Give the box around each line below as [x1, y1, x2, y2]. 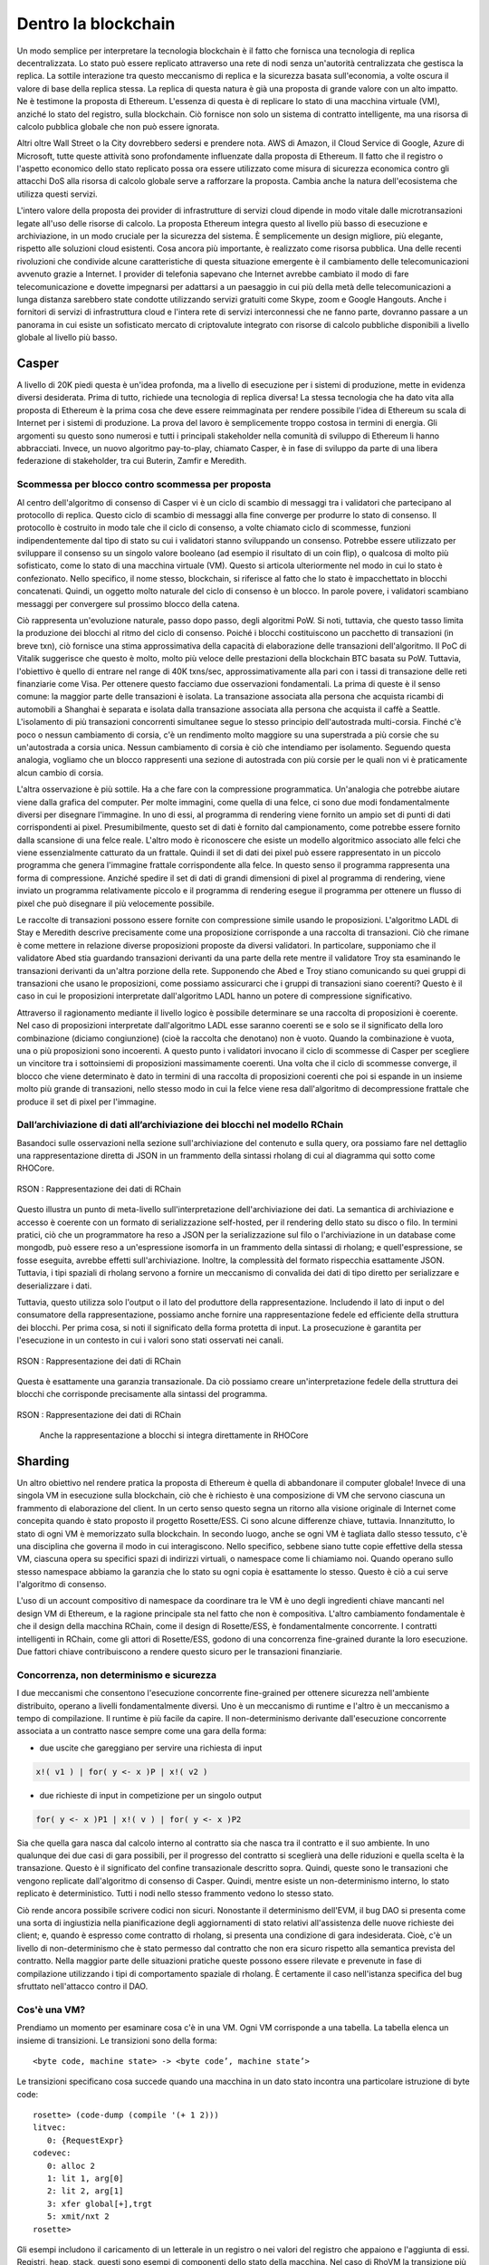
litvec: [33, 2123, 67, 2133]
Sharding [16, 1453, 70, 1469]
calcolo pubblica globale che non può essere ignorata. [16, 120, 220, 131]
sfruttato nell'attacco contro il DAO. [16, 1981, 149, 1991]
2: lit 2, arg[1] [46, 2186, 124, 2196]
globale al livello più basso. [16, 332, 118, 343]
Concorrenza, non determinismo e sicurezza [16, 1668, 217, 1681]
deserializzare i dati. [16, 1280, 92, 1291]
